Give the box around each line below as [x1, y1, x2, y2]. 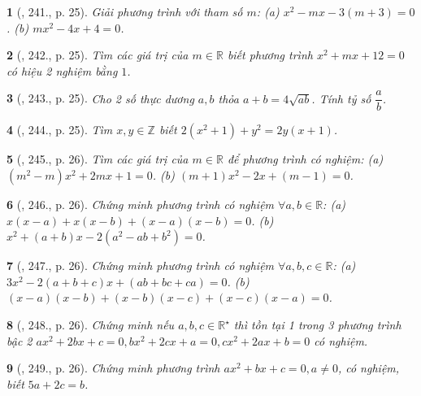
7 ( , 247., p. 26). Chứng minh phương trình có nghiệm [7, 257, 275, 274]
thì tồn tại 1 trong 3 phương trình [233, 316, 401, 333]
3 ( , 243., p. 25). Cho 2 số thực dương [7, 89, 194, 107]
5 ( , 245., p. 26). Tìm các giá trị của [7, 150, 189, 168]
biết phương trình [227, 46, 313, 63]
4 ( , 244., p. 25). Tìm [7, 121, 113, 138]
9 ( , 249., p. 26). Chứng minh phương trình [7, 359, 220, 376]
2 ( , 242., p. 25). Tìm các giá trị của [7, 46, 189, 63]
